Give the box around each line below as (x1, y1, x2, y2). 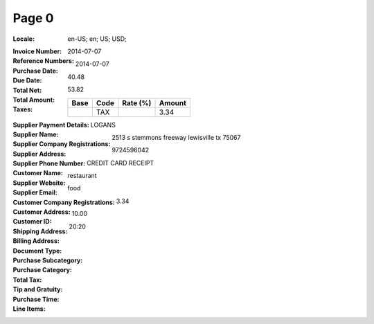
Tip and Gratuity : (12, 285, 63, 294)
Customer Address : (12, 208, 71, 216)
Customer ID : (12, 217, 52, 226)
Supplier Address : (12, 150, 66, 158)
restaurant (67, 172, 97, 180)
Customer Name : (12, 169, 64, 177)
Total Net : (12, 86, 42, 94)
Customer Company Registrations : (12, 198, 116, 206)
